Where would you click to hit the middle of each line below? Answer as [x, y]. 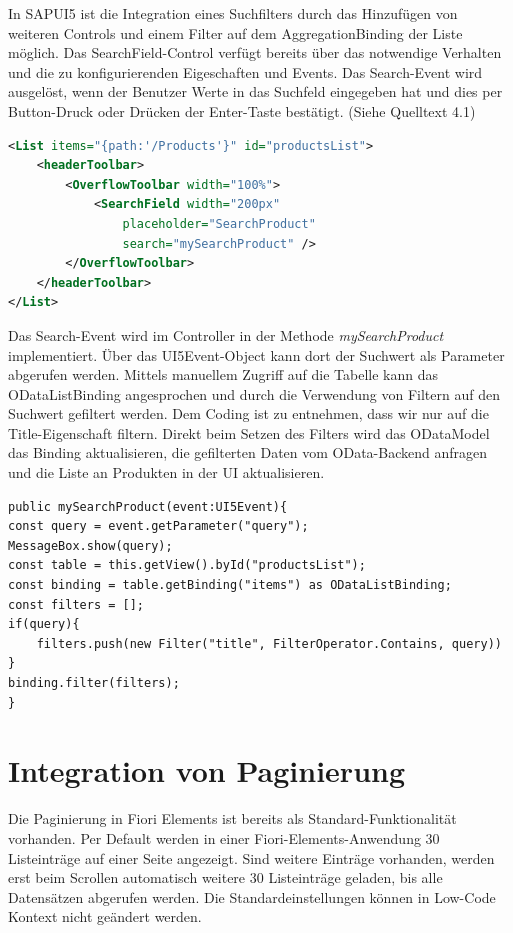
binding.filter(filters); [94, 683]
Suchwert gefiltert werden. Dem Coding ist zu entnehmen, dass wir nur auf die [248, 413]
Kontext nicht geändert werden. [105, 916]
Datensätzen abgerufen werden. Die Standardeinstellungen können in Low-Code [252, 896]
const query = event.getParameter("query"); [158, 526]
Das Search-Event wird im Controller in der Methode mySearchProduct [226, 334]
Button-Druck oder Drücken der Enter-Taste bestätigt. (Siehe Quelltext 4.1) [242, 110]
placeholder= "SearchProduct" [219, 223]
